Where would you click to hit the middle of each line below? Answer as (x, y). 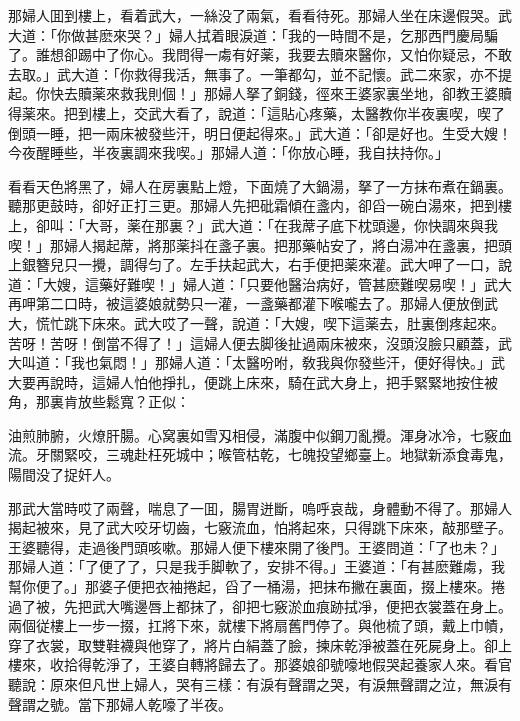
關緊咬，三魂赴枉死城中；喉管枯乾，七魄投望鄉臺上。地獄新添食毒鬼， (280, 454)
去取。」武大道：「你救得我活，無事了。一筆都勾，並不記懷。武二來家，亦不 (253, 73)
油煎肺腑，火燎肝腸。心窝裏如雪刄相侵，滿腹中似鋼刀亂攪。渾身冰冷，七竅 (253, 434)
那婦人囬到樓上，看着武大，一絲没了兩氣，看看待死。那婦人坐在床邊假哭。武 (260, 15)
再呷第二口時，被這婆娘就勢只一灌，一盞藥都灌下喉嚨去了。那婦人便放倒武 (253, 303)
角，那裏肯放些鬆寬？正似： (99, 401)
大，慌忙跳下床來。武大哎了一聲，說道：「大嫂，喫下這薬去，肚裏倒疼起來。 (256, 322)
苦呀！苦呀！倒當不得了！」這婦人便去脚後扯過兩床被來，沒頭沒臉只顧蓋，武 (260, 342)
